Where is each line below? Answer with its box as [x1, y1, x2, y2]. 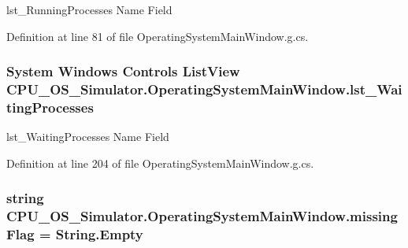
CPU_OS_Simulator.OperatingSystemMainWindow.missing [6, 206, 398, 226]
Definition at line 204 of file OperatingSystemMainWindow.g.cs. [6, 154, 314, 171]
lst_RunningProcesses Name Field [6, 2, 172, 17]
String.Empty [55, 224, 143, 244]
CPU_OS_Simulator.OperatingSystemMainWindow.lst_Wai [6, 80, 402, 99]
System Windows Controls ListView [6, 61, 240, 81]
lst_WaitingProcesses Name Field [6, 128, 169, 145]
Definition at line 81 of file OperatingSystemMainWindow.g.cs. [6, 28, 309, 44]
